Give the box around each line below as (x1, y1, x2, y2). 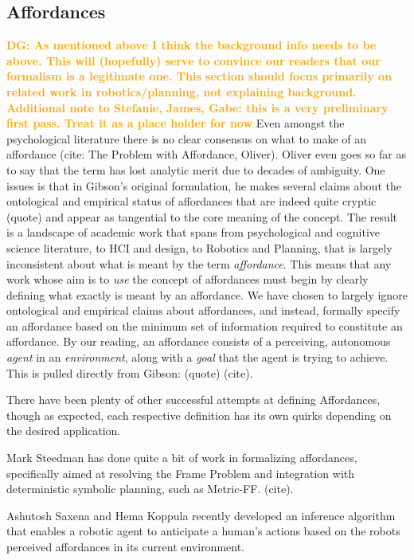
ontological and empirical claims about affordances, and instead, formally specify (6, 302, 400, 319)
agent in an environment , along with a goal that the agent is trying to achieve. (6, 349, 389, 366)
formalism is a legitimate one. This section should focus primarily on (6, 68, 393, 84)
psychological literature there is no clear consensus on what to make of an (6, 130, 367, 147)
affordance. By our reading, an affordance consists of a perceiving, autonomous (6, 333, 391, 350)
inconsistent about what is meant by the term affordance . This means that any (6, 255, 392, 272)
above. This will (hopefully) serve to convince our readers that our (6, 52, 381, 69)
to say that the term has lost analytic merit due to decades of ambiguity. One (6, 161, 385, 178)
